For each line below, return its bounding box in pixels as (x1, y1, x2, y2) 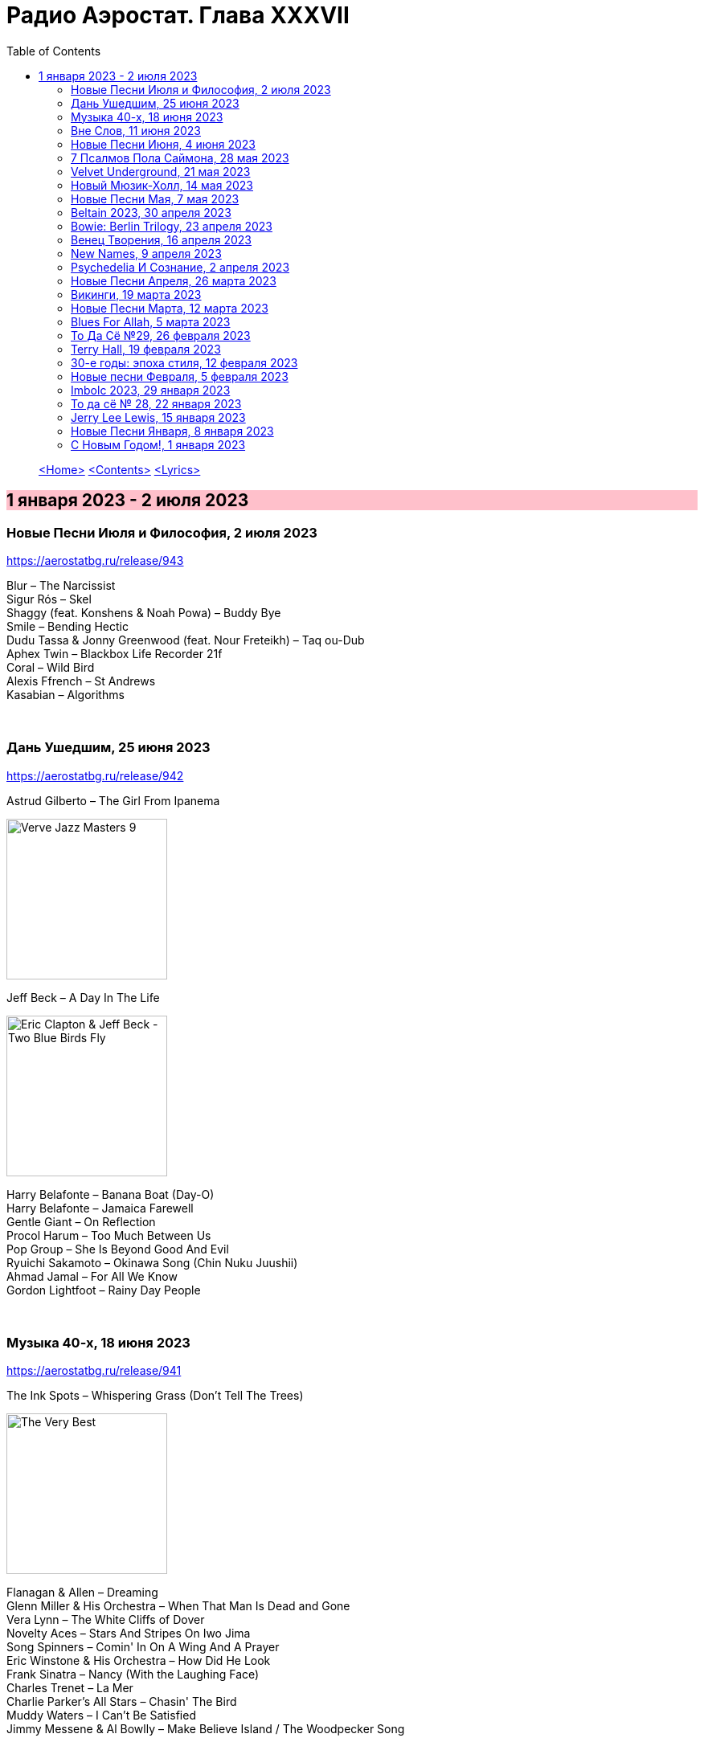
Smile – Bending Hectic (6, 619, 129, 633)
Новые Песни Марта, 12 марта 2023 (71, 301, 268, 315)
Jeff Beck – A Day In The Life (6, 990, 160, 1004)
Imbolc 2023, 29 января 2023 (71, 382, 231, 397)
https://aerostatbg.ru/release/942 (6, 768, 184, 783)
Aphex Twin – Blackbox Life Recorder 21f (6, 646, 223, 660)
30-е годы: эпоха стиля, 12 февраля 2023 (71, 355, 298, 370)
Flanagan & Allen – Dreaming (6, 1585, 158, 1600)
